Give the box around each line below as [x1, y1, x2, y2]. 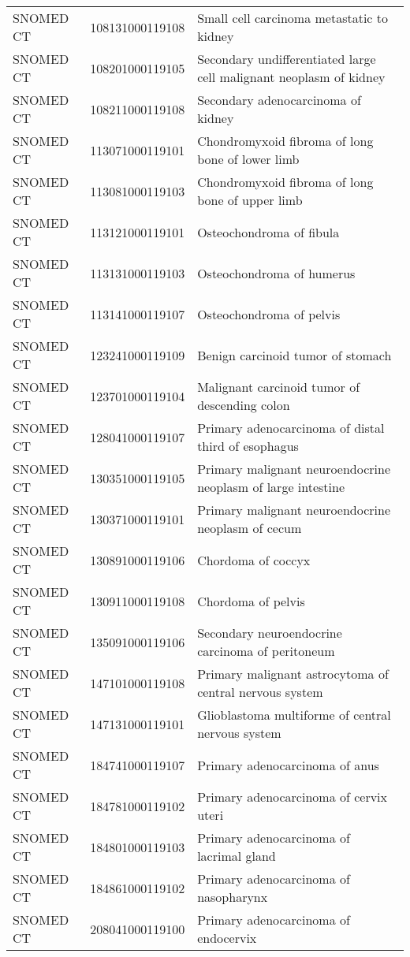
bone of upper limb [197, 191, 303, 209]
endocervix [197, 929, 257, 947]
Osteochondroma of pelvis [197, 304, 341, 323]
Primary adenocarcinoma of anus [197, 755, 379, 774]
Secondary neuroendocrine [197, 624, 342, 642]
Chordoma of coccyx [197, 550, 311, 569]
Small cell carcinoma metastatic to [197, 9, 389, 27]
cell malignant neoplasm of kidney [197, 68, 386, 86]
